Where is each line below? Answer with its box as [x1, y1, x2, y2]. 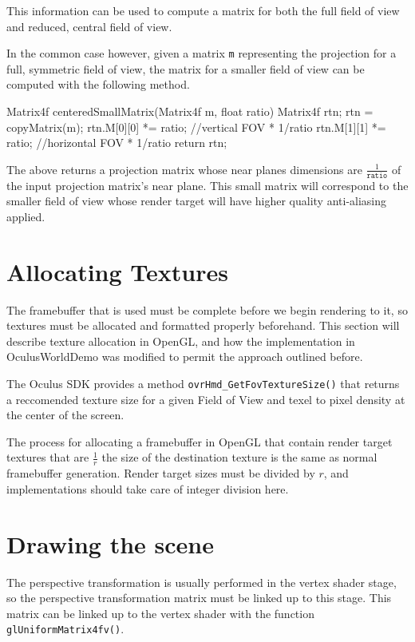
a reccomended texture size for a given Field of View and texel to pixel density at [6, 390, 405, 407]
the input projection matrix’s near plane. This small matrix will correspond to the [6, 176, 409, 193]
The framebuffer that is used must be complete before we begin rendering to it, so [6, 301, 408, 318]
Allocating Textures [6, 255, 228, 287]
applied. [6, 208, 45, 224]
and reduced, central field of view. [6, 18, 172, 34]
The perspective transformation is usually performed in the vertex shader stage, [6, 573, 397, 590]
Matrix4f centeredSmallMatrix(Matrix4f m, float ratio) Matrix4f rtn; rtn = [6, 103, 373, 120]
